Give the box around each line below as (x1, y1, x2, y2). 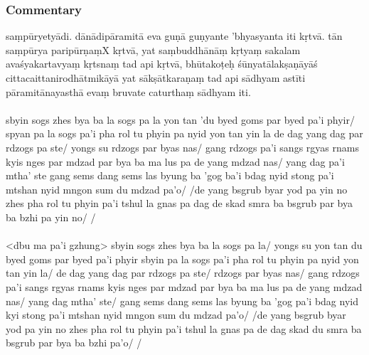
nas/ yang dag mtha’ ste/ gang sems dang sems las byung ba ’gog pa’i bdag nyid (6, 293, 358, 308)
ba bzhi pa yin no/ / (6, 209, 96, 224)
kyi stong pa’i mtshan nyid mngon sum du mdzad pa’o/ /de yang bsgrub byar (6, 307, 346, 322)
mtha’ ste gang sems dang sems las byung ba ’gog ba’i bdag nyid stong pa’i (6, 168, 334, 183)
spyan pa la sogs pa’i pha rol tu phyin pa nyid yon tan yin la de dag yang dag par (6, 126, 363, 141)
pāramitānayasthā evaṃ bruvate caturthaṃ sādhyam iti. (6, 84, 251, 99)
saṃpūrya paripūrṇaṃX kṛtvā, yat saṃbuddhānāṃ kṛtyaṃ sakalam (6, 42, 301, 57)
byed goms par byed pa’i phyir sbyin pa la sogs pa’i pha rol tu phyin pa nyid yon (6, 251, 359, 266)
